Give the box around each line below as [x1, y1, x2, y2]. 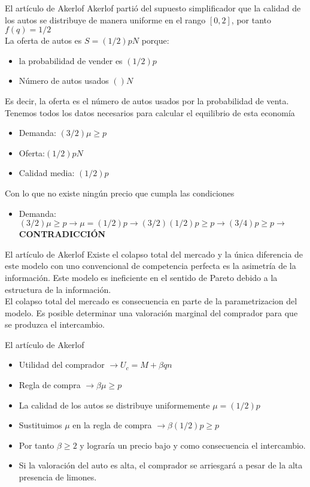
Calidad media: [19, 167, 75, 179]
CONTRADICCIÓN [19, 228, 106, 240]
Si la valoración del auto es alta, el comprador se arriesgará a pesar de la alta [19, 459, 303, 471]
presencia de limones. [19, 471, 97, 483]
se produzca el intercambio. [5, 318, 105, 331]
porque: [141, 34, 169, 47]
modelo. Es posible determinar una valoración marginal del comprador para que [5, 306, 298, 319]
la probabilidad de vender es [19, 54, 123, 66]
